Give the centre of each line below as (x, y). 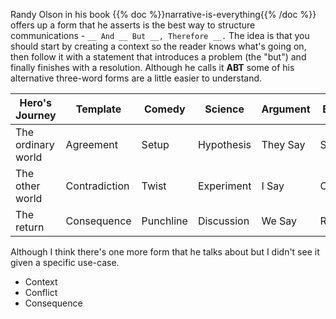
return (30, 227)
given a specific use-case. (65, 262)
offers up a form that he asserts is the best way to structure (133, 25)
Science (224, 109)
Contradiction (97, 186)
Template (98, 109)
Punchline (164, 221)
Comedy (164, 109)
